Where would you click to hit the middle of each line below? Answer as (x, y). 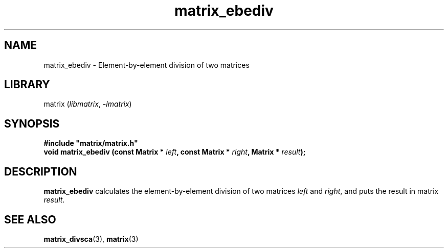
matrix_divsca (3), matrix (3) (91, 239)
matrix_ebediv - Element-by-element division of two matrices (147, 65)
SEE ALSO (30, 219)
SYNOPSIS (32, 123)
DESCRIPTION (41, 171)
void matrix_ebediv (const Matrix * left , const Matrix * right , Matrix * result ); (175, 152)
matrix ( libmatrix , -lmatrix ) (88, 104)
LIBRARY (27, 85)
